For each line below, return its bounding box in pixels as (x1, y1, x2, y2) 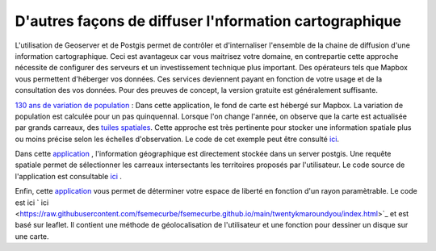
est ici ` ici (15, 198, 49, 207)
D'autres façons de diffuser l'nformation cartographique (15, 12, 401, 30)
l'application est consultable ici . (15, 171, 123, 181)
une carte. (15, 231, 49, 241)
